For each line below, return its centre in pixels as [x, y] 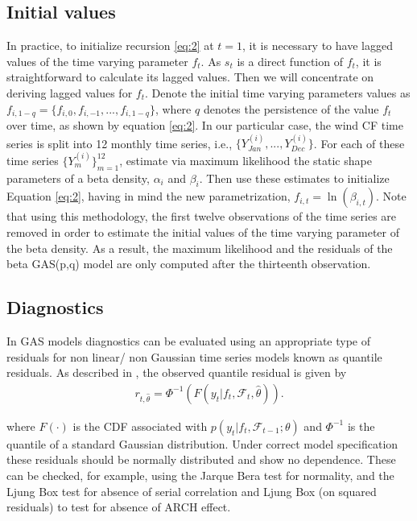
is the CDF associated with [140, 426]
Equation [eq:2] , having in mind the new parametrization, [149, 196]
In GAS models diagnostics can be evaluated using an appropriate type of [189, 340]
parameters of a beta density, [78, 178]
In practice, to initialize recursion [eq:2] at [110, 45]
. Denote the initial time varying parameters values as [277, 92]
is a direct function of [290, 61]
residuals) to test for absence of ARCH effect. [119, 507]
